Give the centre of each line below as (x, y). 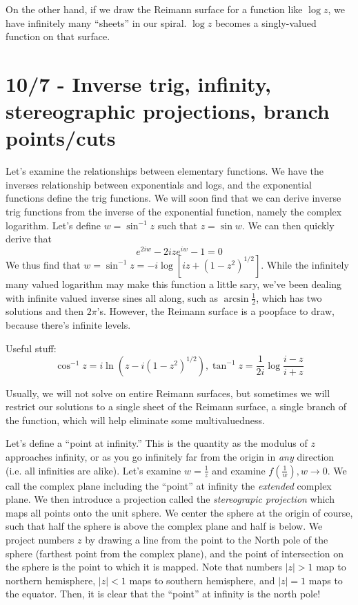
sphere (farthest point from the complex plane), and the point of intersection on (175, 553)
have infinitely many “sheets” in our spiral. (96, 22)
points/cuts (61, 138)
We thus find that (43, 264)
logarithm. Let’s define (53, 225)
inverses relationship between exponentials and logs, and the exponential (159, 184)
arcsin (236, 299)
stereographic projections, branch (168, 111)
